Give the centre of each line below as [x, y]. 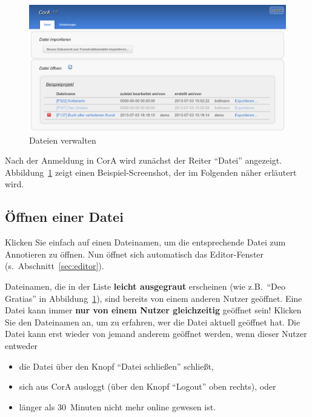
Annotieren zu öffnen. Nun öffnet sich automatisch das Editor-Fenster [134, 254]
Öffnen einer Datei [64, 217]
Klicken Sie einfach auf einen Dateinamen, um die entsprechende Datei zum [145, 242]
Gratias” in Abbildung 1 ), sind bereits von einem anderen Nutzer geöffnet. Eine [154, 298]
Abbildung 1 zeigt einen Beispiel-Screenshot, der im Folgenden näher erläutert [151, 172]
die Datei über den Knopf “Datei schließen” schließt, [116, 366]
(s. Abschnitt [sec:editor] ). [55, 266]
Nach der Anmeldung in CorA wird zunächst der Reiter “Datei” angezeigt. [144, 160]
